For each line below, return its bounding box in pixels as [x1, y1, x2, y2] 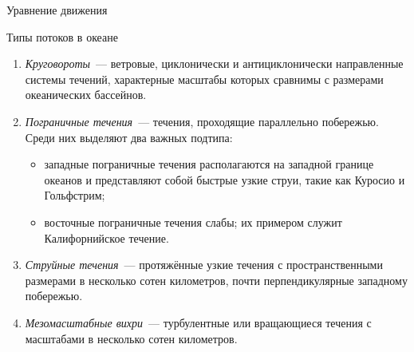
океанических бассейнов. [25, 86, 147, 103]
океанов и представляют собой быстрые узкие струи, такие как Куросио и [44, 171, 405, 188]
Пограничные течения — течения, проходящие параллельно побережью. [25, 113, 379, 129]
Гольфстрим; [44, 187, 105, 204]
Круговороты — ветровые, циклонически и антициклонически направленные [25, 55, 404, 72]
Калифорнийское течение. [44, 229, 169, 246]
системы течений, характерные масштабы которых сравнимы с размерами [25, 70, 384, 87]
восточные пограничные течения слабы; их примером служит [44, 213, 342, 230]
